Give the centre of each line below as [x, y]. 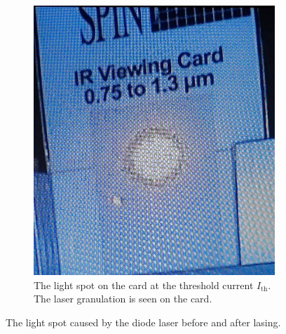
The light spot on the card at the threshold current [144, 285]
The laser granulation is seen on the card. [123, 299]
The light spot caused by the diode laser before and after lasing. [143, 322]
